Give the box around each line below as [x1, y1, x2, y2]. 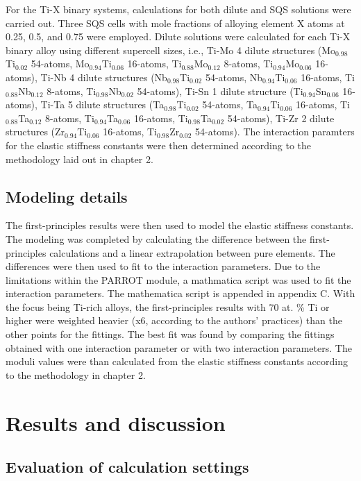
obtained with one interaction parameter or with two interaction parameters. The [6, 340, 352, 355]
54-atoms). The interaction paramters [195, 124, 355, 139]
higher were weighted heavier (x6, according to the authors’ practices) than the [6, 313, 342, 328]
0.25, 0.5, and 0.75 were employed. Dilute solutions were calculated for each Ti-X [6, 29, 351, 44]
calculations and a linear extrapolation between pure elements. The [49, 245, 335, 260]
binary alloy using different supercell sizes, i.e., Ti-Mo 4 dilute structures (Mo [6, 42, 336, 57]
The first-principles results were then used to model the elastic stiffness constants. [6, 218, 354, 233]
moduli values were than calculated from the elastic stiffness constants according [6, 354, 348, 369]
